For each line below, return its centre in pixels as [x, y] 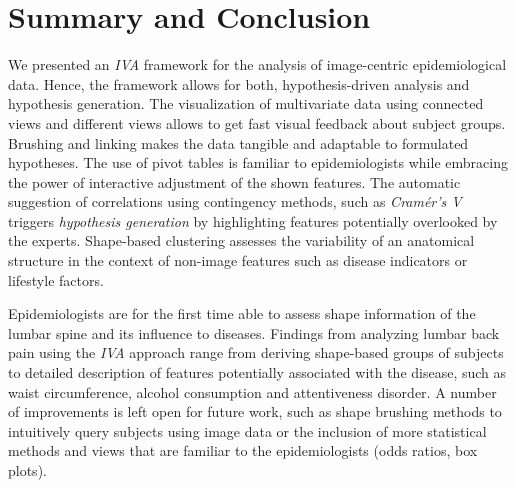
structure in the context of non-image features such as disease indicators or [238, 260]
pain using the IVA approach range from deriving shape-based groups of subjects [256, 352]
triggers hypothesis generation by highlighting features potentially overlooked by [253, 220]
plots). [27, 470]
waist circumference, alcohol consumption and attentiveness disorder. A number [252, 391]
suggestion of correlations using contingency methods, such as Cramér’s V [235, 201]
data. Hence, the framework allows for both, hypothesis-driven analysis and [239, 83]
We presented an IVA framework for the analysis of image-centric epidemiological [257, 64]
